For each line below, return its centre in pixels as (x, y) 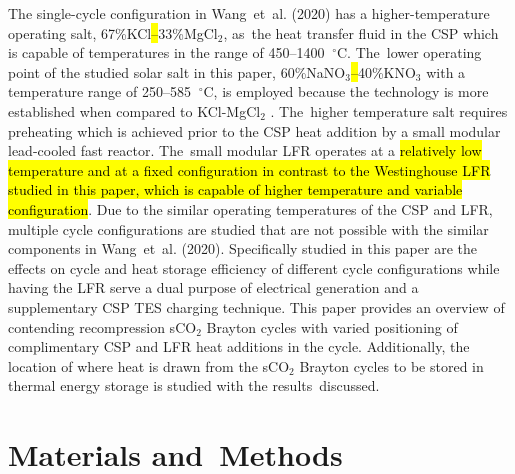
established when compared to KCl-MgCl (134, 110)
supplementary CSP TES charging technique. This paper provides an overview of (256, 306)
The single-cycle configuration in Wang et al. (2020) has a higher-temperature (249, 13)
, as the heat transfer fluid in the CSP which (361, 32)
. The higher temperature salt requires (389, 110)
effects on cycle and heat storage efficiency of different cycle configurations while (254, 267)
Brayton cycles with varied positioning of (332, 326)
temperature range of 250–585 (99, 91)
